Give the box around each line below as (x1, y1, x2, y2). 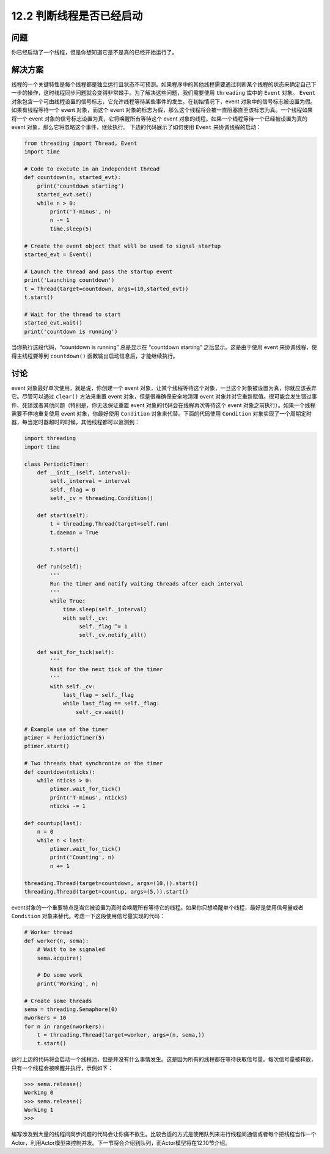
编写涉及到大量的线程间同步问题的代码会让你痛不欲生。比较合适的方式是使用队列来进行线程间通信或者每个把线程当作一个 (11, 1131, 317, 1138)
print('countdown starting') (37, 182, 125, 189)
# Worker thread (24, 929, 73, 936)
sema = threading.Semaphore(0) (24, 1005, 119, 1013)
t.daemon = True (50, 529, 99, 536)
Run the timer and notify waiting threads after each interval (50, 580, 244, 587)
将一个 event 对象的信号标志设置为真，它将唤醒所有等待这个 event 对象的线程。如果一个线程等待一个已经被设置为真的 (11, 115, 308, 122)
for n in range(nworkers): (24, 1023, 105, 1030)
